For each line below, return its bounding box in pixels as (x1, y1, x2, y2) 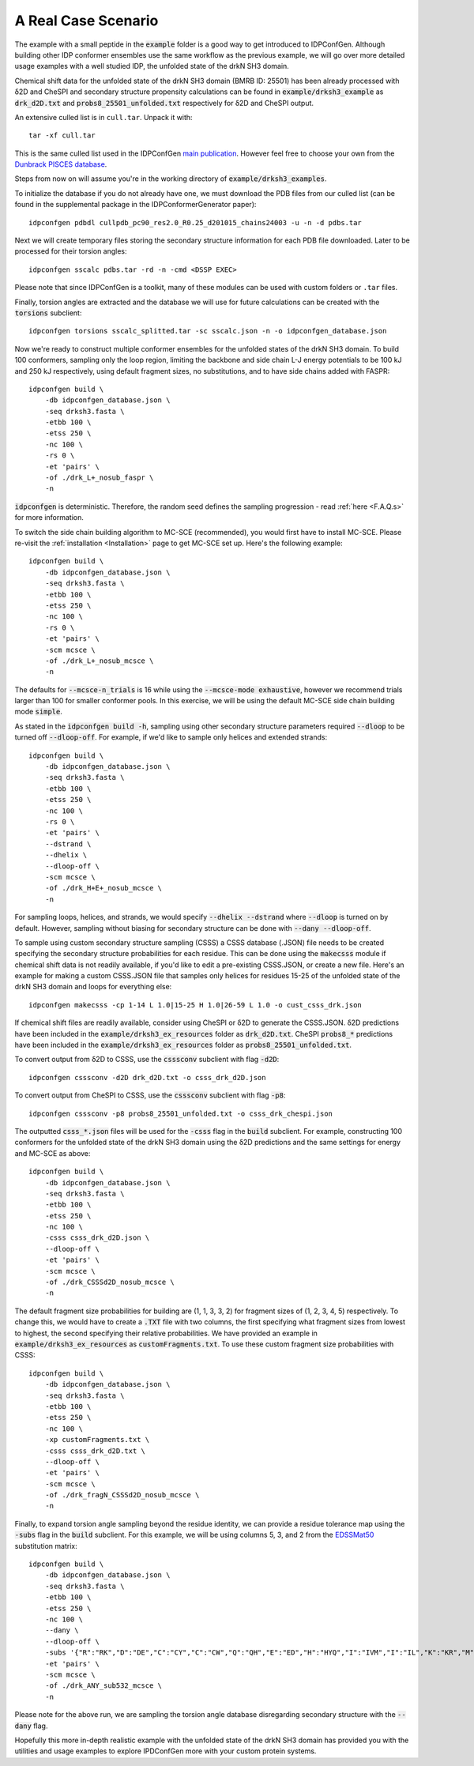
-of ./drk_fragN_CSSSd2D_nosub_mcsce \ (44, 1490, 200, 1500)
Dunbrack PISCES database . (14, 160, 107, 169)
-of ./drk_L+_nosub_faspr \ (44, 473, 154, 482)
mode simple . (14, 707, 62, 717)
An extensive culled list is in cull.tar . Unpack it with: (14, 112, 193, 122)
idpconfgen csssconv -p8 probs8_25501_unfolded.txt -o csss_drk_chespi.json (28, 1109, 333, 1118)
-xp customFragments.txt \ (44, 1435, 150, 1444)
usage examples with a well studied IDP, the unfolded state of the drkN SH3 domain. (14, 62, 290, 71)
